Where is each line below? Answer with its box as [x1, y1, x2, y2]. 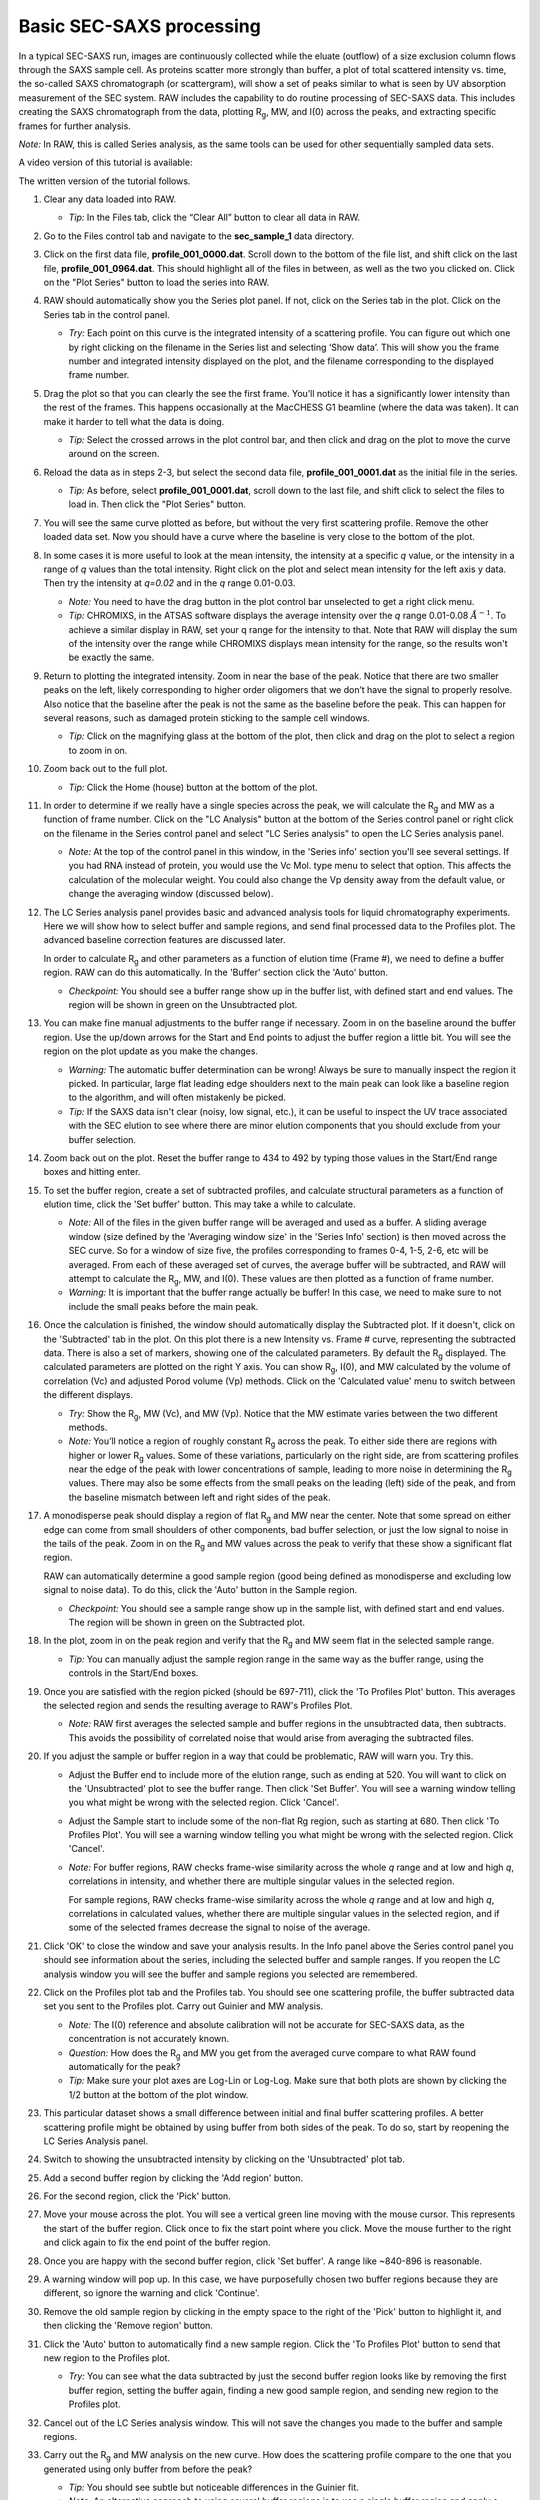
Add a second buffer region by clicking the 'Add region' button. [43, 2171, 304, 2184]
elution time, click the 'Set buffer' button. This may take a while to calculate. [43, 1198, 356, 1210]
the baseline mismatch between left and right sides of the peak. [68, 1491, 331, 1503]
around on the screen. [68, 448, 160, 460]
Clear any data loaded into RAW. [43, 193, 177, 205]
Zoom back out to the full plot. [43, 763, 169, 775]
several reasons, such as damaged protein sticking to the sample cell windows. [43, 711, 370, 724]
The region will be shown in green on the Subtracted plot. [68, 1616, 305, 1628]
